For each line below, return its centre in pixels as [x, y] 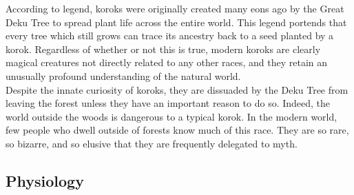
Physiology [45, 180]
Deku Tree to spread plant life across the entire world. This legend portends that [176, 22]
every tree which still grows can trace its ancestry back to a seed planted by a [170, 35]
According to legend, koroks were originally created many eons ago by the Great [175, 8]
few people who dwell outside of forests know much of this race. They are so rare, [177, 130]
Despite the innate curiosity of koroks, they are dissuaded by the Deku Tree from [177, 89]
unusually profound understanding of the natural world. [123, 75]
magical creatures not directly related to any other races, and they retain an [167, 62]
